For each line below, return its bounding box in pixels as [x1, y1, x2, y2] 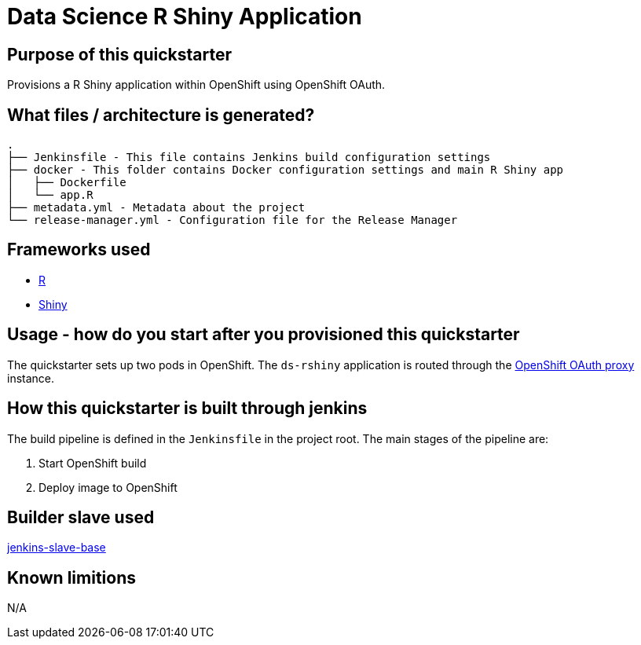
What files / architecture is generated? [7, 104, 315, 125]
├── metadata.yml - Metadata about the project [7, 201, 306, 214]
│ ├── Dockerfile [7, 176, 126, 189]
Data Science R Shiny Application [7, 3, 362, 30]
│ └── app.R [7, 189, 93, 202]
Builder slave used [7, 507, 155, 527]
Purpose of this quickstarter [7, 44, 232, 64]
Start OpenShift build [38, 456, 147, 470]
